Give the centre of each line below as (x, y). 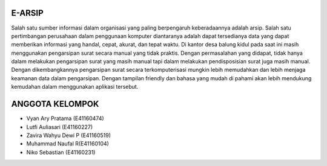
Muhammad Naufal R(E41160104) (68, 144)
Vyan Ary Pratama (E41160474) (65, 118)
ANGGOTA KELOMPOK (55, 104)
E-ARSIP (27, 13)
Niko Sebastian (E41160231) (61, 152)
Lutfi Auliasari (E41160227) (60, 127)
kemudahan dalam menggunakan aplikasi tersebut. (75, 87)
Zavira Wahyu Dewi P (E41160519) (69, 135)
